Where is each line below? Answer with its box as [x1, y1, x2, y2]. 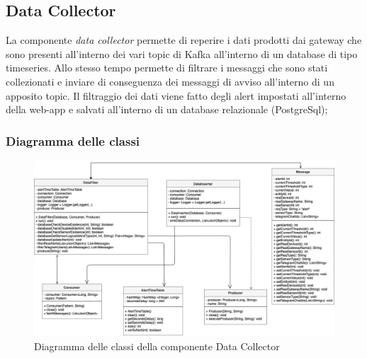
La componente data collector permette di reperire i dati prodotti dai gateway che [6, 33, 362, 47]
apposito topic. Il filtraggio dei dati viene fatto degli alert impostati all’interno [6, 88, 346, 103]
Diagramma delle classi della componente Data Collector [34, 339, 280, 354]
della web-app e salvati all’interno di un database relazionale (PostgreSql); [6, 102, 328, 117]
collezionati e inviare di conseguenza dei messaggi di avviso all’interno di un [6, 74, 334, 88]
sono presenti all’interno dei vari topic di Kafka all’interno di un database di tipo [6, 46, 358, 61]
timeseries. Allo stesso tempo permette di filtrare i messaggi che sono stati [6, 60, 328, 75]
